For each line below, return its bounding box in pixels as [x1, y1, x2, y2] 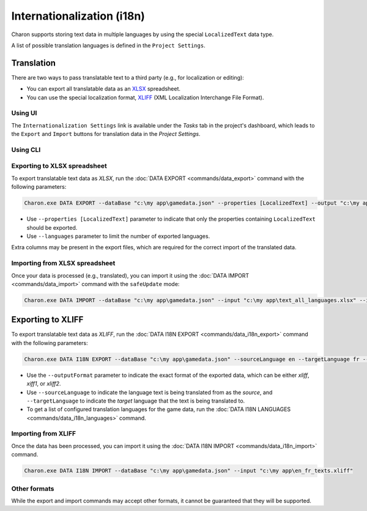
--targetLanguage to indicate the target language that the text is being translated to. [26, 397, 245, 404]
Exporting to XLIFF [11, 314, 84, 325]
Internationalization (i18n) [11, 9, 145, 23]
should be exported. [26, 224, 78, 231]
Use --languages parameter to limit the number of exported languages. [26, 233, 210, 240]
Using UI [11, 109, 37, 118]
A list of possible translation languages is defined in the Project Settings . [11, 42, 206, 49]
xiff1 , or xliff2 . [26, 380, 61, 387]
